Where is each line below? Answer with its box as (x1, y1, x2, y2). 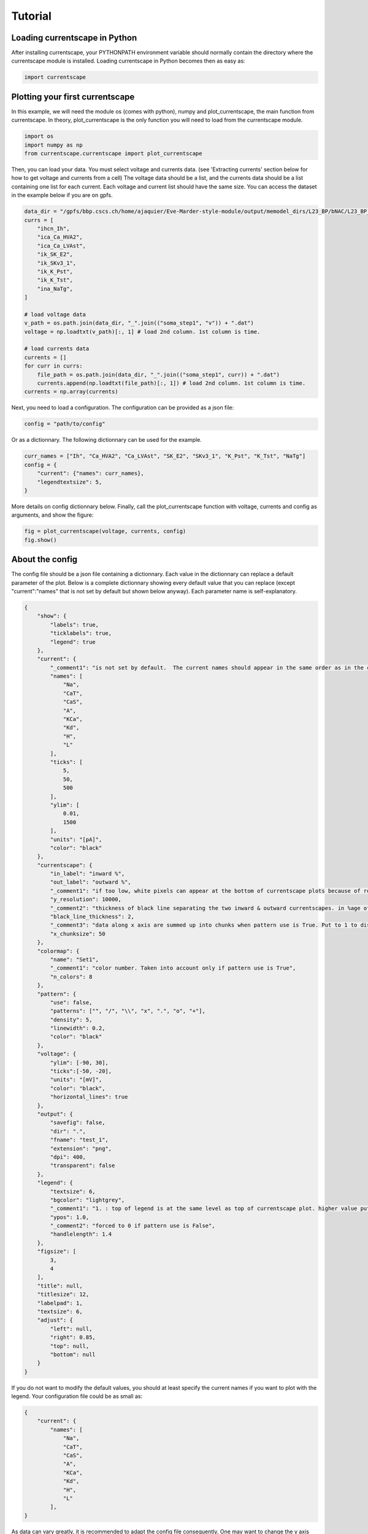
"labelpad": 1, (37, 1300, 83, 1306)
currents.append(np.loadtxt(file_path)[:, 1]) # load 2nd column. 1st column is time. (37, 380, 306, 387)
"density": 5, (50, 1016, 93, 1023)
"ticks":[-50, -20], (50, 1068, 112, 1075)
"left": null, (50, 1325, 93, 1332)
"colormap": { (37, 947, 80, 954)
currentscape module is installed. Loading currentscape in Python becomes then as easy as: (11, 57, 245, 64)
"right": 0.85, (50, 1334, 96, 1341)
